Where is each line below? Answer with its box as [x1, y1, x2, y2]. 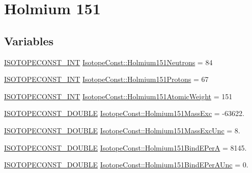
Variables [4, 33, 54, 48]
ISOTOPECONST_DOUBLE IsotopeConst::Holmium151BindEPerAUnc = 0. [4, 159, 248, 170]
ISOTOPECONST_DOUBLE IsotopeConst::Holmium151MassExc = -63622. [4, 108, 244, 119]
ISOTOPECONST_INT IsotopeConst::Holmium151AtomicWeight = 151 [4, 91, 233, 101]
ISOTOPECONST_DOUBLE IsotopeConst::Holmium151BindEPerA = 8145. [4, 142, 247, 153]
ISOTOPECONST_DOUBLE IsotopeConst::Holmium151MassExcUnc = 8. [4, 125, 240, 135]
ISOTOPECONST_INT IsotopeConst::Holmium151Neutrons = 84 [4, 56, 213, 67]
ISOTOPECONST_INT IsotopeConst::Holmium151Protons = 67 [4, 74, 209, 84]
